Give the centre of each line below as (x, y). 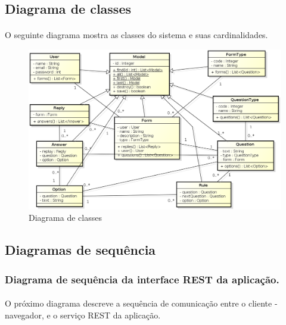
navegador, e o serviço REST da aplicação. (83, 315)
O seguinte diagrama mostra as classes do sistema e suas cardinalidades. (136, 35)
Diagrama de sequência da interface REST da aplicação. (142, 279)
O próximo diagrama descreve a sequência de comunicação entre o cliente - (141, 303)
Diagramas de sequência (80, 250)
